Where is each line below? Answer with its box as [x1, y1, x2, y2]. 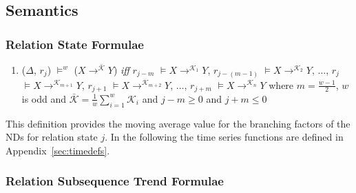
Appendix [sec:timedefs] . [6, 143, 110, 157]
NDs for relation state [6, 130, 98, 144]
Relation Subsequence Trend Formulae [6, 172, 224, 190]
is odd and [21, 91, 67, 105]
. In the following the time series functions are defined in [105, 130, 344, 144]
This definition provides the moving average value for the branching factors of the [6, 116, 350, 130]
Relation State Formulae [6, 35, 144, 52]
